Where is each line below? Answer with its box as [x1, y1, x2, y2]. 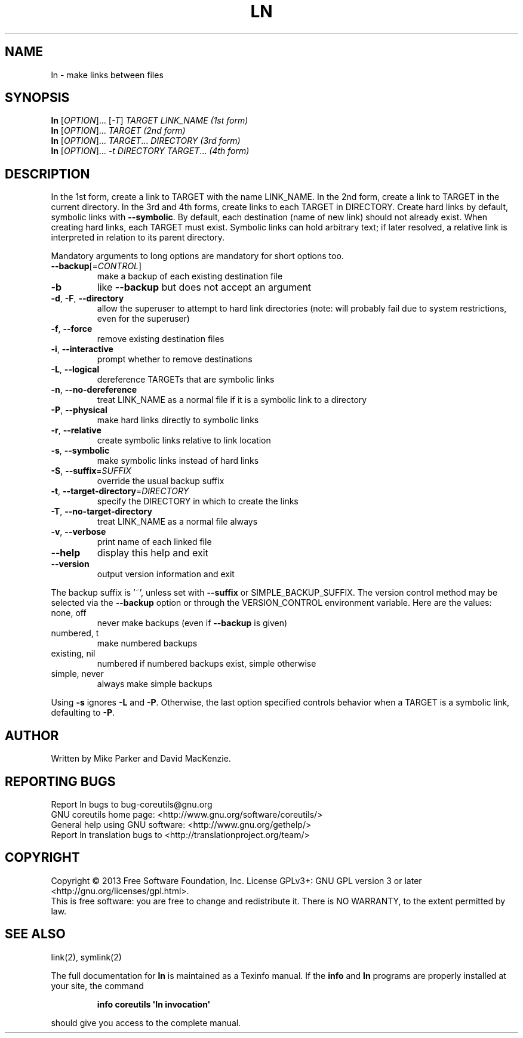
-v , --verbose [51, 526, 106, 537]
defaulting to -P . [51, 707, 115, 718]
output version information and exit [97, 569, 235, 580]
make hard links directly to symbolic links [97, 415, 259, 426]
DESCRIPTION [5, 166, 90, 181]
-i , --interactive [51, 344, 113, 355]
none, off [51, 608, 87, 618]
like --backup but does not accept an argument [97, 281, 312, 294]
